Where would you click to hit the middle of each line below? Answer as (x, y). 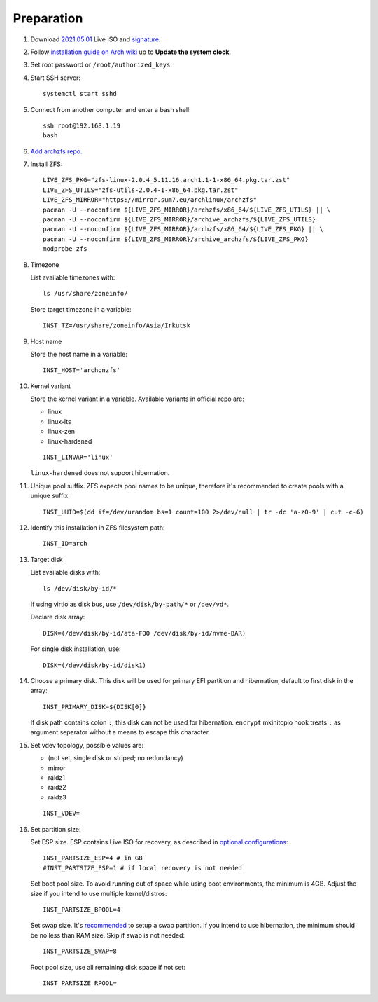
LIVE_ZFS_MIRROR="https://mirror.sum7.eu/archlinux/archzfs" (150, 200)
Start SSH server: (55, 78)
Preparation (48, 18)
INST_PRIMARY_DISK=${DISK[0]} (95, 707)
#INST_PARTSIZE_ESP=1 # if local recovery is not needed (143, 868)
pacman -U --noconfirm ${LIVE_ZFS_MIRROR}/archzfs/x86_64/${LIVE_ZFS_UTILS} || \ (187, 210)
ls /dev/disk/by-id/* (80, 588)
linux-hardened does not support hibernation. (100, 473)
